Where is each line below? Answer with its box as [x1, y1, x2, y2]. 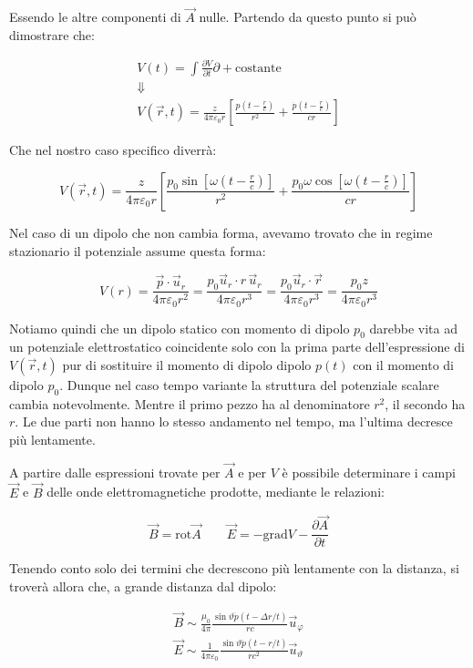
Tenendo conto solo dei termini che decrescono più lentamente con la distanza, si [9, 559, 459, 578]
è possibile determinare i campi [282, 462, 456, 481]
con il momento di [353, 355, 455, 374]
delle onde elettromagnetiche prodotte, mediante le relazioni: [46, 482, 385, 501]
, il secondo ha [385, 394, 466, 413]
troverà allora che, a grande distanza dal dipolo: [9, 577, 277, 596]
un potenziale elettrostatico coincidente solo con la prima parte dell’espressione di [9, 337, 465, 356]
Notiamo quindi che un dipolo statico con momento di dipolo [9, 318, 350, 337]
